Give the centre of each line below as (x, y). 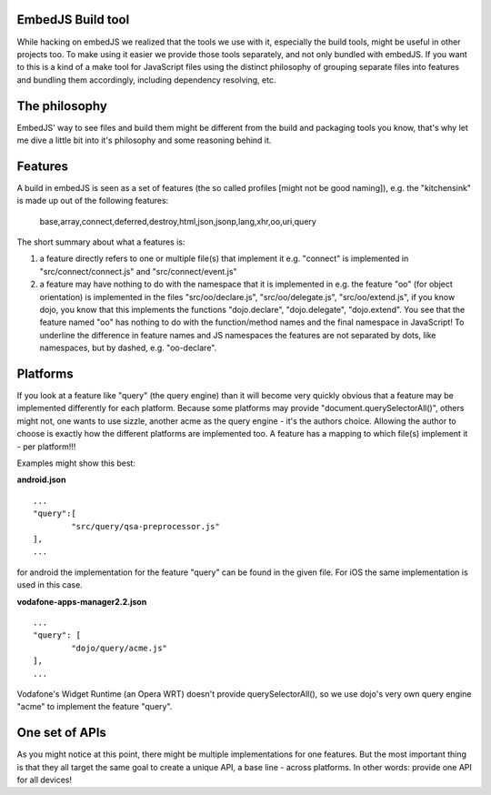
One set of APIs (61, 733)
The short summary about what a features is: (101, 242)
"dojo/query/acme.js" (120, 648)
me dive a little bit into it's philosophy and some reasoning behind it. (144, 140)
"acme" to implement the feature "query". (95, 707)
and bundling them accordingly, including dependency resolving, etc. (146, 80)
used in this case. (50, 585)
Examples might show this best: (76, 463)
